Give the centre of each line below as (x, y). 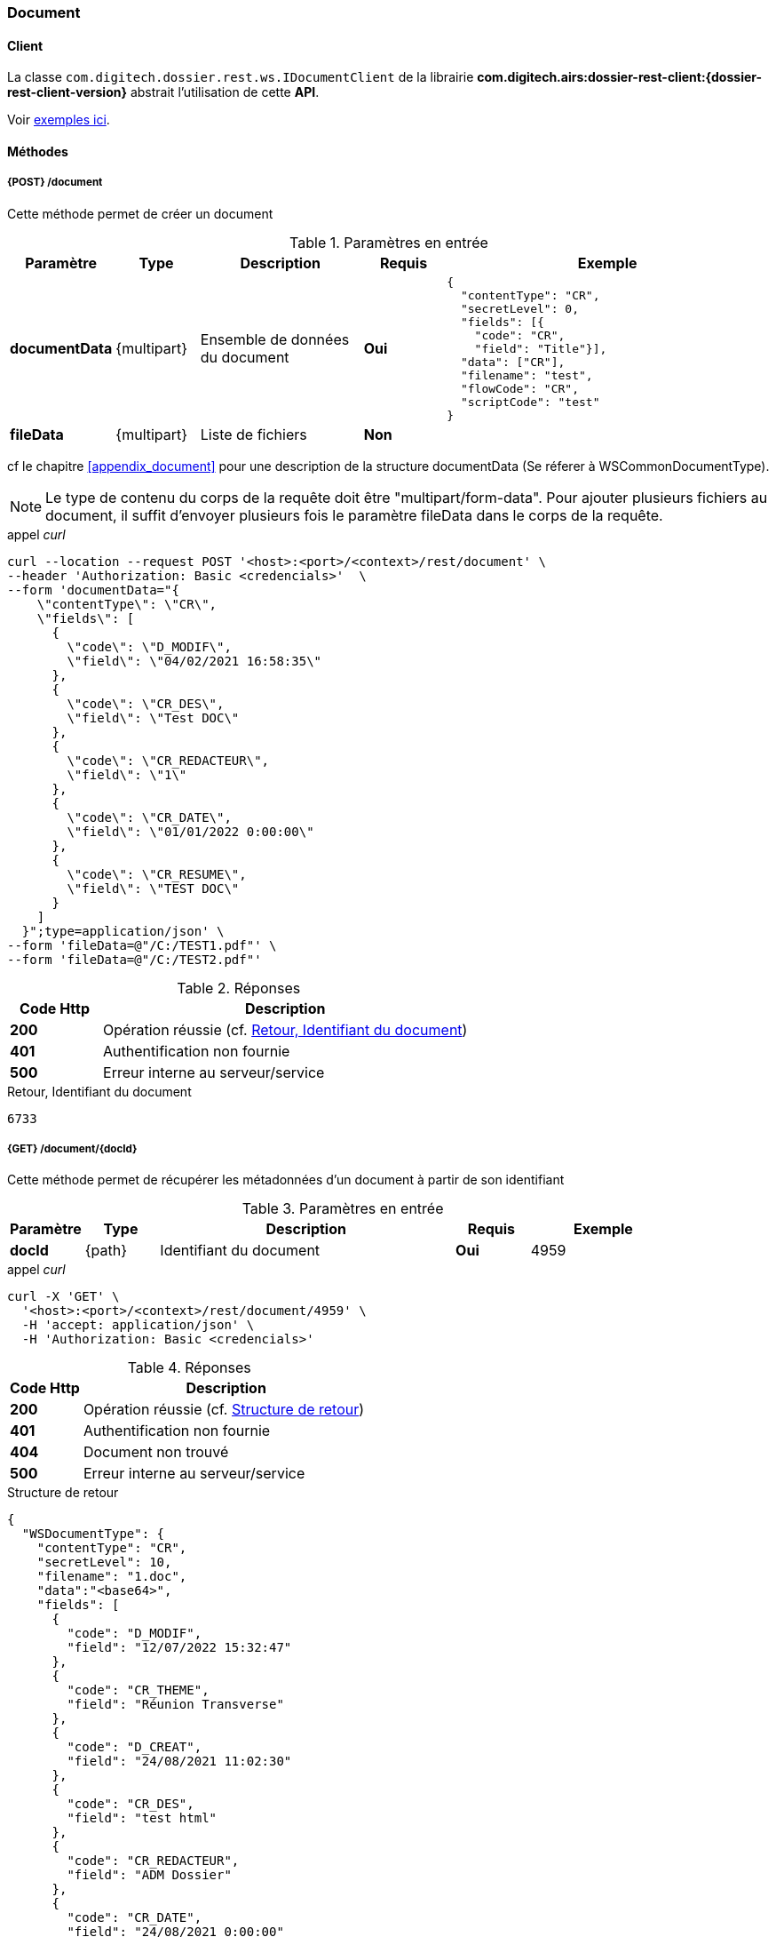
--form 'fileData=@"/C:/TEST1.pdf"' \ (142, 945)
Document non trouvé (156, 1452)
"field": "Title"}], (541, 348)
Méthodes (38, 151)
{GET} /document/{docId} (72, 1149)
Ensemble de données (275, 340)
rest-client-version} (67, 92)
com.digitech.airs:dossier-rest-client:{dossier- (620, 77)
